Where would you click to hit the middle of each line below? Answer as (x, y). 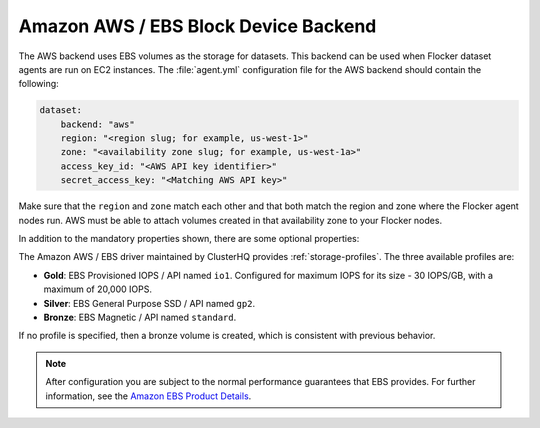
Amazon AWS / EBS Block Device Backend (197, 26)
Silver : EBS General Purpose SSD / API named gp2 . (149, 303)
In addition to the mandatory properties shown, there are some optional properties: (189, 239)
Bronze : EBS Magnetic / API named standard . (140, 317)
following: (38, 84)
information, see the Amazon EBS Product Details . (148, 396)
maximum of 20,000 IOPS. (97, 289)
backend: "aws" (97, 124)
